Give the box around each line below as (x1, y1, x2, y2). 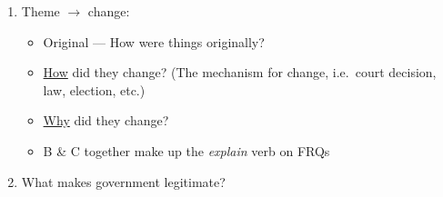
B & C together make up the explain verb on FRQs (43, 141, 330, 160)
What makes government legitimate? (21, 172, 226, 191)
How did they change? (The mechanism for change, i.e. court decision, (43, 63, 437, 82)
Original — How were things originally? (43, 32, 265, 51)
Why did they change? (43, 111, 169, 130)
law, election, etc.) (43, 80, 146, 99)
